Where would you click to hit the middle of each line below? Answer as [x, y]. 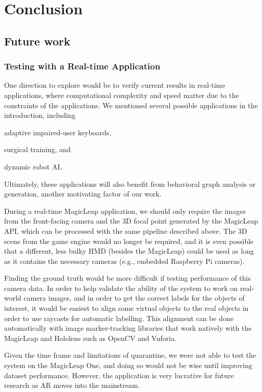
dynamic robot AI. [33, 166]
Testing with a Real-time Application [82, 66]
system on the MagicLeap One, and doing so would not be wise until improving [128, 365]
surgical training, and [37, 149]
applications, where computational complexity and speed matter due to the [122, 95]
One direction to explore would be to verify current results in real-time [115, 85]
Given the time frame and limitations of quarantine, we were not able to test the [130, 355]
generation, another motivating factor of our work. [83, 194]
